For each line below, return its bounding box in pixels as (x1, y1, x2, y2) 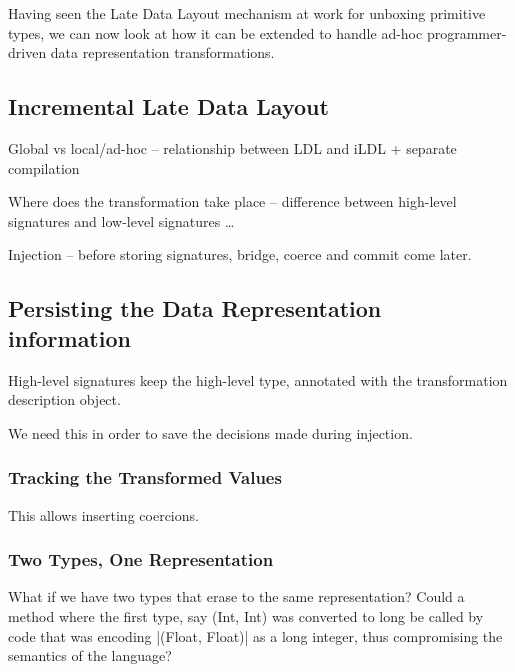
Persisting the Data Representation (8, 293, 382, 324)
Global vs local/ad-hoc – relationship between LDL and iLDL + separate (8, 137, 457, 158)
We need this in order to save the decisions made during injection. (8, 422, 413, 443)
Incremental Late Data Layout (8, 91, 329, 122)
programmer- (426, 22, 507, 43)
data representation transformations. (50, 42, 275, 63)
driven (8, 42, 47, 63)
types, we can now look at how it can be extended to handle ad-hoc (8, 22, 423, 43)
